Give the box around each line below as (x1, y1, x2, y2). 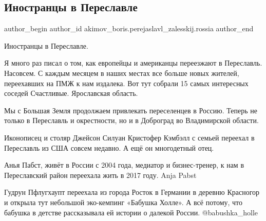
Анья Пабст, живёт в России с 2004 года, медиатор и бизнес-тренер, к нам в (4, 159, 244, 170)
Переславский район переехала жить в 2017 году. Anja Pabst (4, 169, 197, 180)
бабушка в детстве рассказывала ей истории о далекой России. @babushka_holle (4, 207, 258, 217)
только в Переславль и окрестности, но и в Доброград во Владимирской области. (4, 115, 259, 126)
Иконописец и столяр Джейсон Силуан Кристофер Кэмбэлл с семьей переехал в (4, 132, 255, 143)
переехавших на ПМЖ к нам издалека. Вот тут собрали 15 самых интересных (4, 77, 249, 88)
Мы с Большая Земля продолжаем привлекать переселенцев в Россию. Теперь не (4, 105, 257, 115)
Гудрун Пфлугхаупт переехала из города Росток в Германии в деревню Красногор (4, 187, 260, 197)
